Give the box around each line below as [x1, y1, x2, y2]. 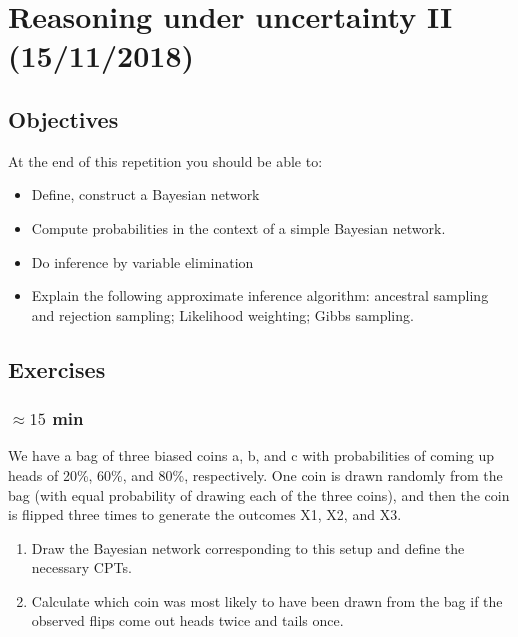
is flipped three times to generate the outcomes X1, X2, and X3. [8, 504, 402, 525]
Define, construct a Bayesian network [31, 184, 260, 205]
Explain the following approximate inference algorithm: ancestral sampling [31, 285, 489, 306]
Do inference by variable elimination [31, 251, 254, 272]
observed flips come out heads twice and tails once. [31, 610, 344, 631]
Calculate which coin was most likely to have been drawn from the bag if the [31, 590, 503, 611]
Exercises [8, 353, 106, 384]
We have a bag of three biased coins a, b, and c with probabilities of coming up [8, 445, 495, 466]
